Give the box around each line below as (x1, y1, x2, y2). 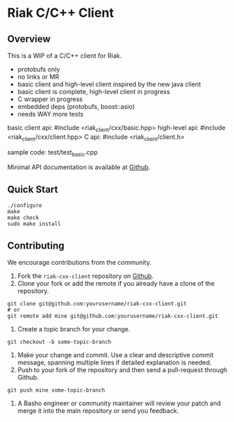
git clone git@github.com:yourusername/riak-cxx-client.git (7, 301, 188, 308)
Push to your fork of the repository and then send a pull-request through (17, 366, 228, 374)
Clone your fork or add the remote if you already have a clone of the (17, 279, 215, 288)
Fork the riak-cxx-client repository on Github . (17, 272, 154, 280)
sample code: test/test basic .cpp (7, 147, 98, 158)
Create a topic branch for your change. (17, 325, 131, 334)
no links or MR (17, 72, 60, 81)
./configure (7, 202, 42, 209)
